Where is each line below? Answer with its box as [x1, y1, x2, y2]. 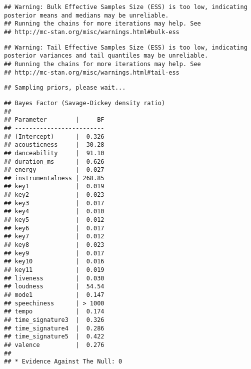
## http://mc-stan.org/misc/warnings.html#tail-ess [4, 69, 179, 76]
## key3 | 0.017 [4, 199, 104, 207]
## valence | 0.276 [4, 341, 104, 348]
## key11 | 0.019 [4, 266, 104, 274]
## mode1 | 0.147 [4, 291, 104, 298]
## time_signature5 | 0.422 [4, 333, 104, 340]
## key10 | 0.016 [4, 258, 104, 265]
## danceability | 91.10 [4, 149, 104, 157]
